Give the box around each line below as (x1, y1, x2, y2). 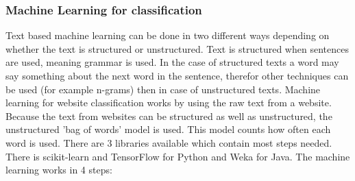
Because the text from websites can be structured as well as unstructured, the (5, 108, 332, 123)
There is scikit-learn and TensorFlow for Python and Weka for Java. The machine (5, 149, 350, 163)
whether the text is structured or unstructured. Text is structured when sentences (5, 41, 349, 56)
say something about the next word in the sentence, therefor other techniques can (5, 69, 349, 82)
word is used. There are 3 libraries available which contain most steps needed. (5, 135, 332, 149)
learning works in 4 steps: (5, 162, 112, 177)
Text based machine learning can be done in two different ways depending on (5, 28, 330, 43)
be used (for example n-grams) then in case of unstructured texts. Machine (5, 82, 321, 96)
